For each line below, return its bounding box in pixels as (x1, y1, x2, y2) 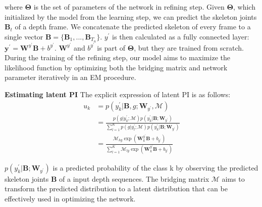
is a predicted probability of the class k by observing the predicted (53, 162, 258, 173)
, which (233, 2, 255, 12)
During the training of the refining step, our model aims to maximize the (5, 52, 230, 63)
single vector (5, 31, 43, 42)
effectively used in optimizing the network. (5, 193, 136, 203)
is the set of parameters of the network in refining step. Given (33, 2, 225, 12)
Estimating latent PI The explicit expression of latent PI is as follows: (5, 89, 231, 100)
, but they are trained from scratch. (134, 42, 244, 53)
